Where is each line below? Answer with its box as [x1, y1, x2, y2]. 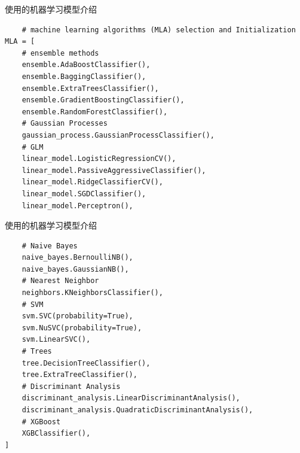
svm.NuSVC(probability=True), [22, 323, 142, 332]
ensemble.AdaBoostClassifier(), [22, 60, 151, 69]
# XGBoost [22, 417, 61, 426]
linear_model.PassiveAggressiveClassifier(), [22, 166, 206, 175]
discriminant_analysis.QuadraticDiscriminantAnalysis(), [22, 406, 253, 414]
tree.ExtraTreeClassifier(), [22, 370, 137, 379]
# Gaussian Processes [22, 119, 108, 128]
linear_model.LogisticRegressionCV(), [22, 154, 176, 163]
